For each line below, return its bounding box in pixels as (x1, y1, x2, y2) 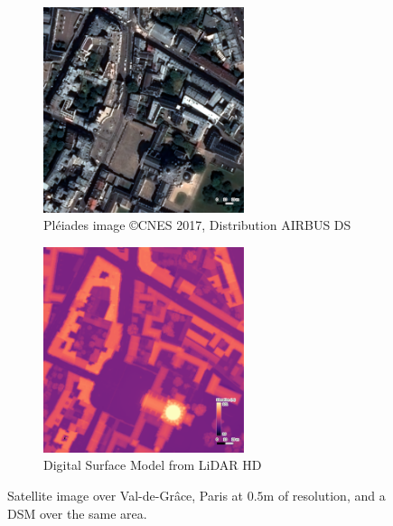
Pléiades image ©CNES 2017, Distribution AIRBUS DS (43, 215, 351, 234)
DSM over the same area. (7, 503, 147, 522)
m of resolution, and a (263, 485, 386, 504)
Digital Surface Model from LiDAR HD (43, 455, 262, 474)
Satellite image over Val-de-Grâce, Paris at (7, 485, 244, 504)
